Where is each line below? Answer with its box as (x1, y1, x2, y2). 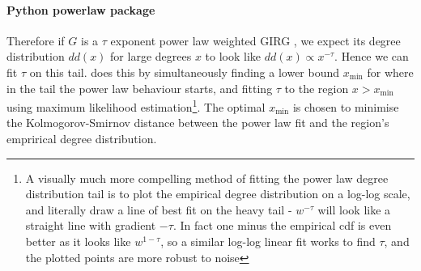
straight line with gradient (25, 217, 156, 234)
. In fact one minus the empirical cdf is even (172, 217, 392, 234)
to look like (205, 48, 261, 65)
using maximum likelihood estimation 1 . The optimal (6, 96, 266, 115)
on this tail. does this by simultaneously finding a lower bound (29, 63, 340, 80)
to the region (284, 79, 349, 96)
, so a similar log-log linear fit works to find (160, 232, 376, 249)
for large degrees (110, 48, 192, 65)
